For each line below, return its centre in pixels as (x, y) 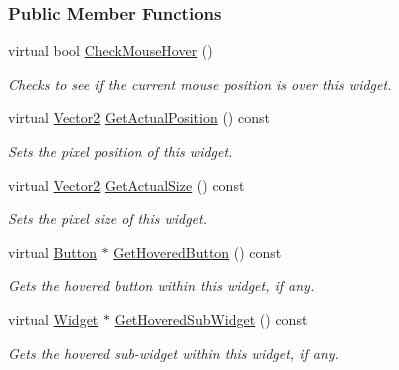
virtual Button (52, 251)
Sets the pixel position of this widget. (120, 151)
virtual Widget (53, 318)
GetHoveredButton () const (197, 251)
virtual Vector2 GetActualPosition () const (139, 117)
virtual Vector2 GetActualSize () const (126, 184)
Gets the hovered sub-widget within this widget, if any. (173, 352)
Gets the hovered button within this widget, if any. (161, 285)
